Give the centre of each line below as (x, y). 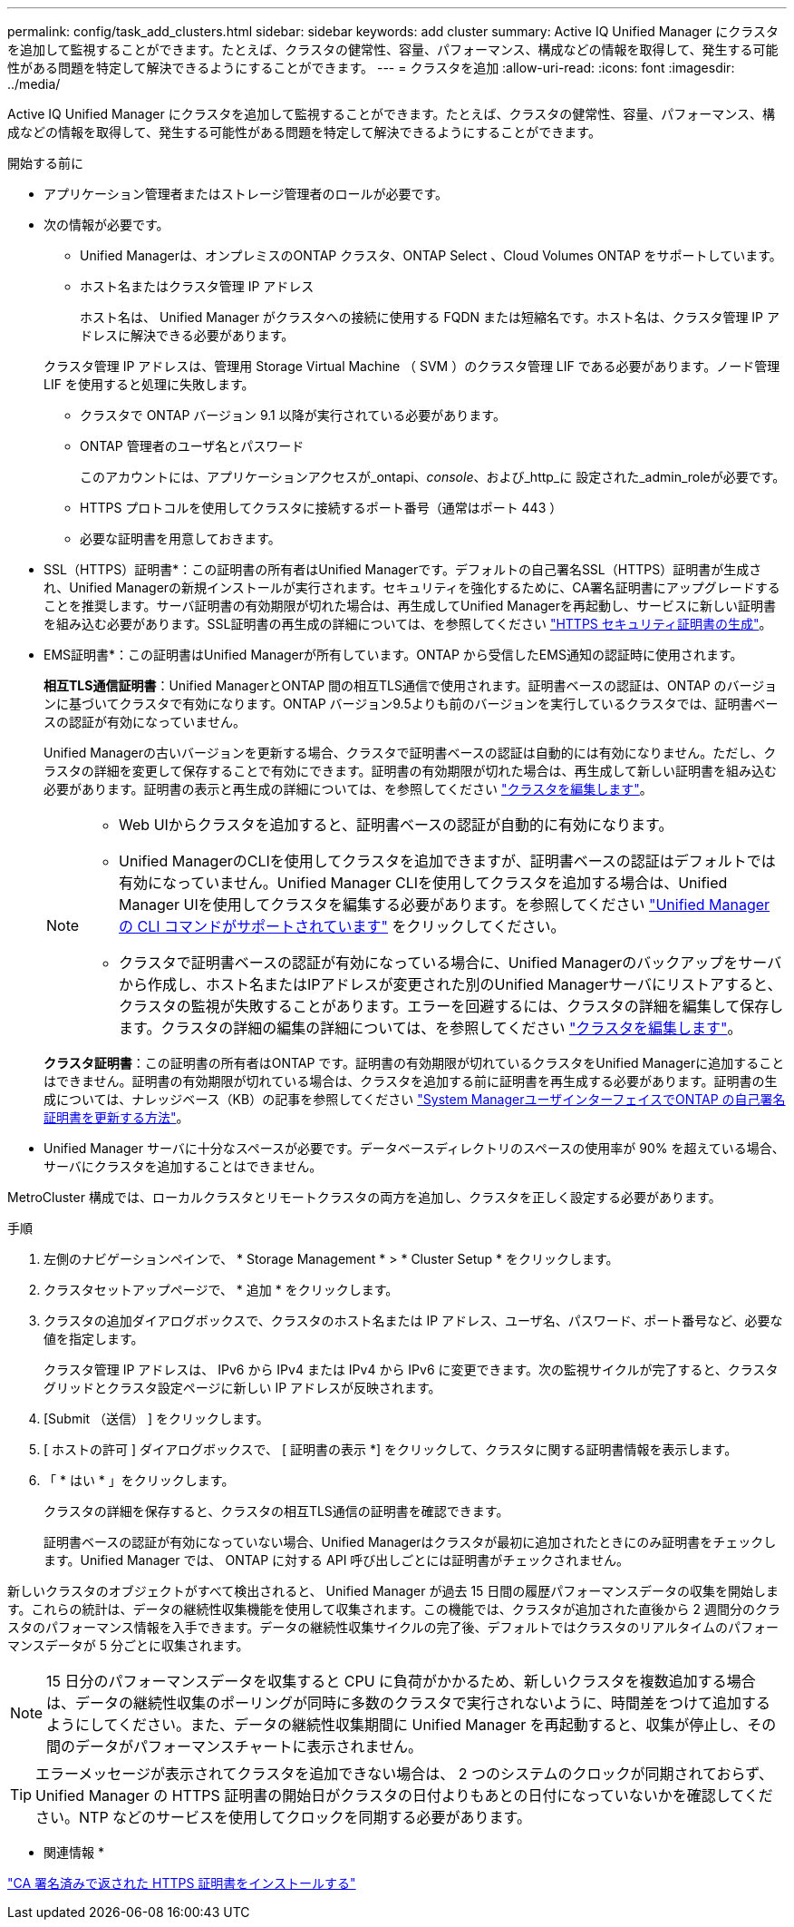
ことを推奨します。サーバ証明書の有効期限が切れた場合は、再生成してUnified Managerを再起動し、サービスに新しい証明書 (410, 606)
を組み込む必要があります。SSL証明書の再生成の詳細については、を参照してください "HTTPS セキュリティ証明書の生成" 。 (408, 624)
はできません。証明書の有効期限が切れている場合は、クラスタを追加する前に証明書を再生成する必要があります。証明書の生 (411, 1081)
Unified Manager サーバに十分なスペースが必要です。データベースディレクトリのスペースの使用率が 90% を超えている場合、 (414, 1148)
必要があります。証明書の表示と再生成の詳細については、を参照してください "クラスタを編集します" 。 (348, 789)
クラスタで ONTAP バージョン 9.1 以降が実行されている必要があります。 (293, 415)
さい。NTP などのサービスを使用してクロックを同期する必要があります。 (284, 1817)
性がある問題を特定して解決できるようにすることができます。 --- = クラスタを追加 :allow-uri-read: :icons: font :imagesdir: (371, 68)
